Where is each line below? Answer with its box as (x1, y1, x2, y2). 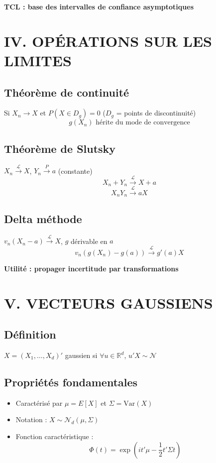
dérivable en (70, 235, 108, 246)
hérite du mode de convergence (96, 119, 190, 126)
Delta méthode (4, 211, 82, 226)
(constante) (58, 165, 93, 176)
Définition (4, 327, 56, 342)
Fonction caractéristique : (15, 431, 94, 441)
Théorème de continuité (4, 84, 129, 100)
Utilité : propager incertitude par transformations (4, 263, 179, 273)
